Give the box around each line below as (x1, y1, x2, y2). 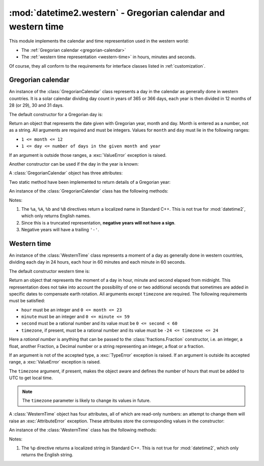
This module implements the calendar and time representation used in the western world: (9, 38, 189, 44)
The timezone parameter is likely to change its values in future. (22, 397, 151, 403)
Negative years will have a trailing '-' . (21, 227, 100, 233)
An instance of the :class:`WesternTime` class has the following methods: (9, 427, 157, 433)
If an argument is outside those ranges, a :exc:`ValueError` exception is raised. (9, 152, 167, 158)
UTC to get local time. (9, 375, 53, 381)
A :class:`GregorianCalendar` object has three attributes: (9, 170, 123, 176)
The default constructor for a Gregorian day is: (9, 111, 103, 117)
